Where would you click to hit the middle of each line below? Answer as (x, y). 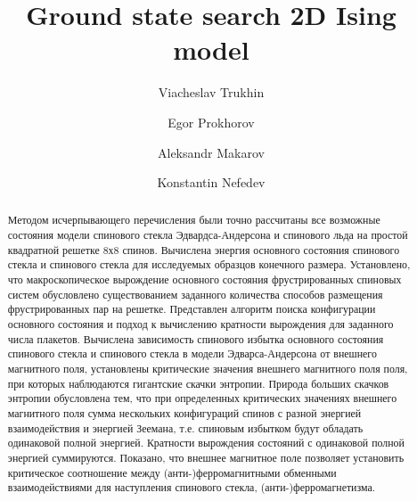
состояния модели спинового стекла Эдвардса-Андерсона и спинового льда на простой (208, 235)
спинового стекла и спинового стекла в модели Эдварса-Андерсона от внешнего (192, 353)
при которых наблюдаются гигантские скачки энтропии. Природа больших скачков (198, 383)
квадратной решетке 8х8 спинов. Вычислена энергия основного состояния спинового (204, 249)
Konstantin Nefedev (211, 182)
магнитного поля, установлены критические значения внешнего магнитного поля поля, (208, 369)
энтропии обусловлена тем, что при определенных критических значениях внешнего (202, 398)
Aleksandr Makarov (211, 152)
